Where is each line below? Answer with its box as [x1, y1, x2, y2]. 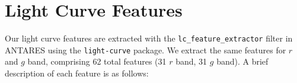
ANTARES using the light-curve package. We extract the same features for [5, 43, 286, 56]
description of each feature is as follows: [5, 67, 149, 79]
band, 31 [175, 55, 207, 68]
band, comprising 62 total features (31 [27, 55, 167, 68]
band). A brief [216, 55, 269, 68]
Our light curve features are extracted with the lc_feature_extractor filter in [5, 32, 293, 44]
